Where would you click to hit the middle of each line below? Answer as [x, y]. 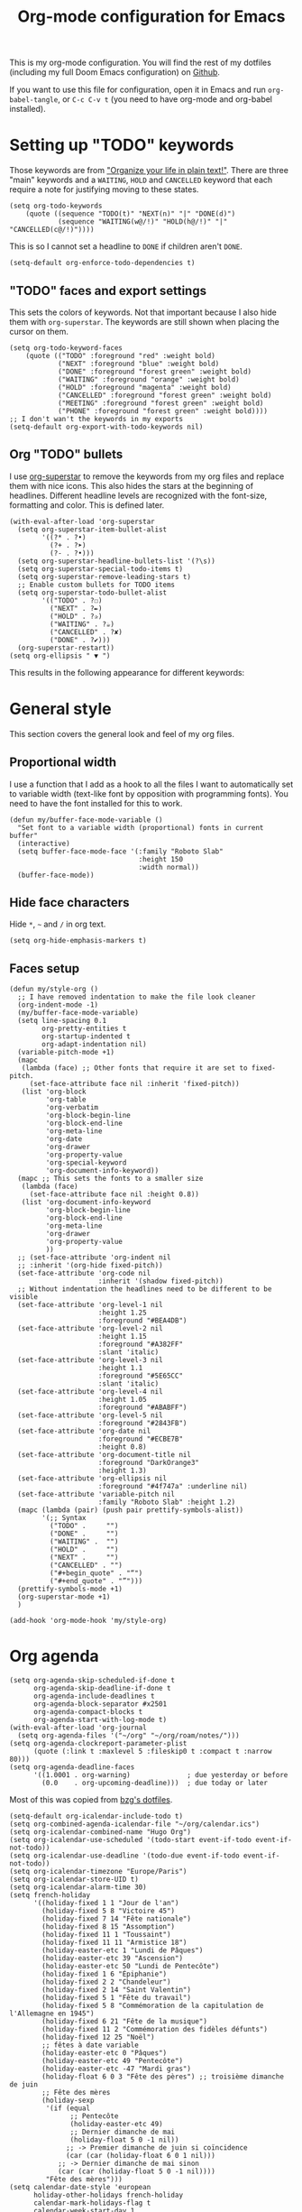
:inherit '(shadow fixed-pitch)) [160, 1281]
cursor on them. [39, 331]
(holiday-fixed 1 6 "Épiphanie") [105, 1974]
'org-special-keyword [86, 1163]
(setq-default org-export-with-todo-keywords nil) [106, 427]
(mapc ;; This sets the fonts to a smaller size [110, 1179]
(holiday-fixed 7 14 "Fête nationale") [117, 1919]
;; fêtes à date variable [91, 2045]
